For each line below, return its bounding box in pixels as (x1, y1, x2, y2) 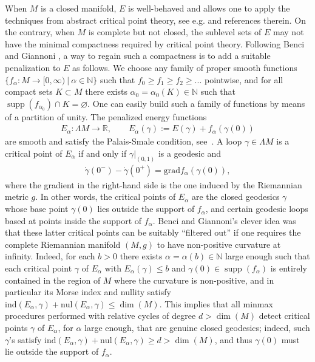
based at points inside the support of (5, 214, 142, 227)
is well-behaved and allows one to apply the (127, 2, 290, 14)
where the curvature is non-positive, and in (114, 273, 274, 286)
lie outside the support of (5, 345, 99, 358)
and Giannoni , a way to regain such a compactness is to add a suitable (5, 49, 271, 62)
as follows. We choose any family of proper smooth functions (72, 61, 297, 73)
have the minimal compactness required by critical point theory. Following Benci (5, 37, 305, 50)
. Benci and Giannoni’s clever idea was (152, 214, 296, 227)
